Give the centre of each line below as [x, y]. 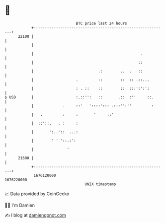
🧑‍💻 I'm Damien [20, 205]
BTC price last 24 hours [101, 23]
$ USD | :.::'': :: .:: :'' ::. [79, 97]
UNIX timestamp [100, 184]
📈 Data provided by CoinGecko [37, 194]
